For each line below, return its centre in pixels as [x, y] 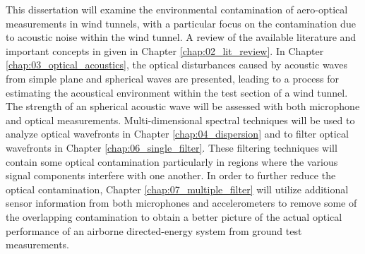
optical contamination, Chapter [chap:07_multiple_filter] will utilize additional [177, 189]
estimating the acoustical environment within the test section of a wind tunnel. [177, 92]
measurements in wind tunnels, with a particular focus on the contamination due [181, 23]
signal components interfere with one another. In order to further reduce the [171, 175]
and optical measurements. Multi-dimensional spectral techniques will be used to [180, 120]
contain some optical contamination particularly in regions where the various [172, 161]
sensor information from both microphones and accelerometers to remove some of [181, 203]
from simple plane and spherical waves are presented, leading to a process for [172, 78]
